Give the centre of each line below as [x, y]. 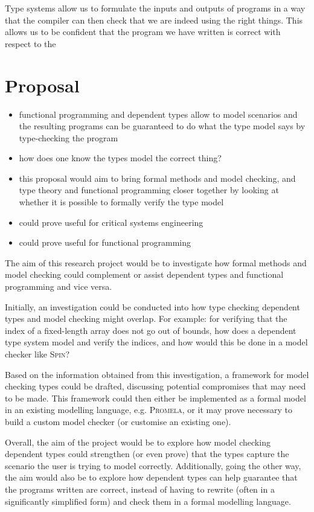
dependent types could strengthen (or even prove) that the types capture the [147, 454]
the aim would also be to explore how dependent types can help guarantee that [151, 477]
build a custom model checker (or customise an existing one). [118, 421]
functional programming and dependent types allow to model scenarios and [158, 114]
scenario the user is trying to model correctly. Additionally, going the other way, [153, 465]
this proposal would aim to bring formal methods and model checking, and [157, 178]
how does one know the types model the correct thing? [120, 158]
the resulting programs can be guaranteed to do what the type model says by [162, 126]
